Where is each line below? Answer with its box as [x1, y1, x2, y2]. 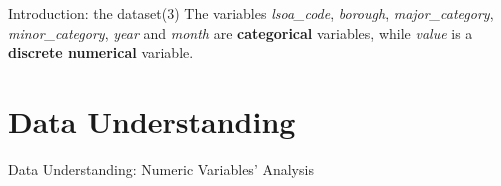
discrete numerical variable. [8, 42, 194, 63]
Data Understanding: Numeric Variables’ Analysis [8, 158, 314, 179]
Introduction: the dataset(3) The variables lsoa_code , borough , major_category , [8, 3, 494, 23]
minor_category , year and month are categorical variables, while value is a [8, 22, 473, 43]
